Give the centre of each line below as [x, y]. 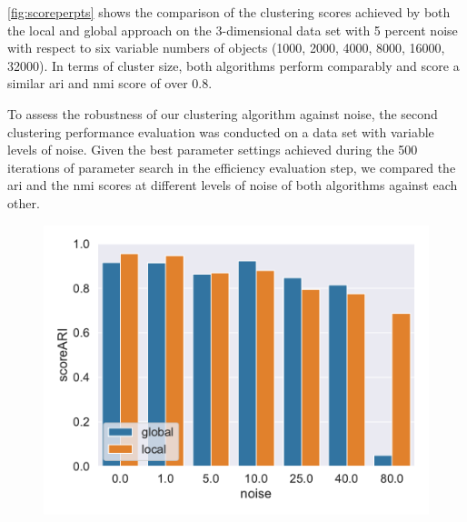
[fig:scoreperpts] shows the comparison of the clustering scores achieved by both [229, 12]
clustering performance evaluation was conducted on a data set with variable [221, 131]
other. [24, 202]
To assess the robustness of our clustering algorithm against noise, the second [223, 113]
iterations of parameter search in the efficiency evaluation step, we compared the [232, 167]
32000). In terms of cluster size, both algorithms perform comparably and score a [233, 65]
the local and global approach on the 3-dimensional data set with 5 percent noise [233, 30]
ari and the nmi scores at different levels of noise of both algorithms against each [233, 185]
